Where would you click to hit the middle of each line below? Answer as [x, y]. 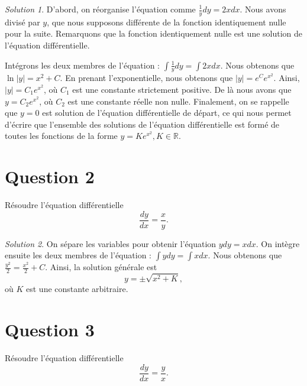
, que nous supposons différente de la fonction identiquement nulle [167, 22]
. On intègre [278, 243]
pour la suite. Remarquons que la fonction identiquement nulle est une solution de [154, 33]
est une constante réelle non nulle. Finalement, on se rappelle [178, 101]
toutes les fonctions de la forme [61, 136]
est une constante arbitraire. [77, 289]
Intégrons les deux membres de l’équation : [83, 65]
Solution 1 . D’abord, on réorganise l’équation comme [100, 9]
